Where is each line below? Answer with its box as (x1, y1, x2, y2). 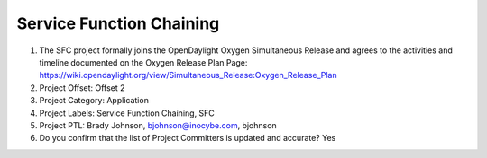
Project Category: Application (39, 95, 149, 106)
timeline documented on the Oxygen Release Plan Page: (39, 57, 248, 67)
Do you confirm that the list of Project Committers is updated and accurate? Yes (39, 133, 336, 144)
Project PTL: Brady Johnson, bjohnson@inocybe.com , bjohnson (39, 119, 277, 130)
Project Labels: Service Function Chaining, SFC (39, 108, 216, 118)
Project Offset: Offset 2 (39, 82, 125, 93)
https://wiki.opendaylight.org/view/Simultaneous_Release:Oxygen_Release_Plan (39, 70, 337, 81)
